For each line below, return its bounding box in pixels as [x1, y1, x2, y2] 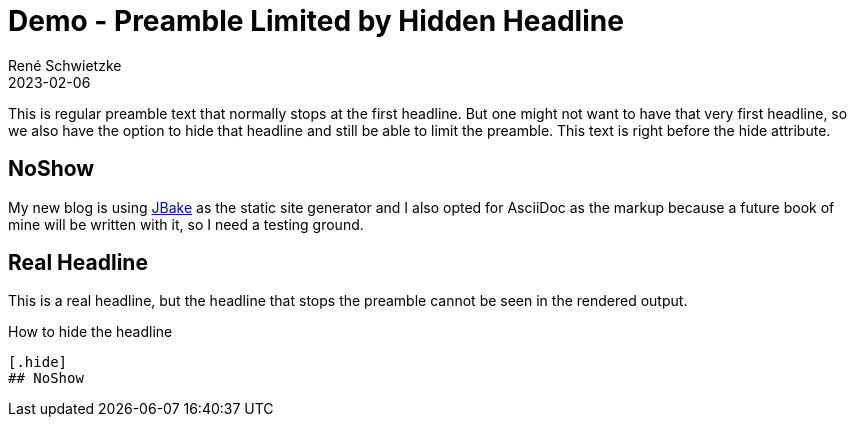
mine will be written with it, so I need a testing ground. [8, 215, 364, 233]
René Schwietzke [8, 56, 122, 74]
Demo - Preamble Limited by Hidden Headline [8, 4, 624, 38]
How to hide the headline [8, 323, 173, 341]
